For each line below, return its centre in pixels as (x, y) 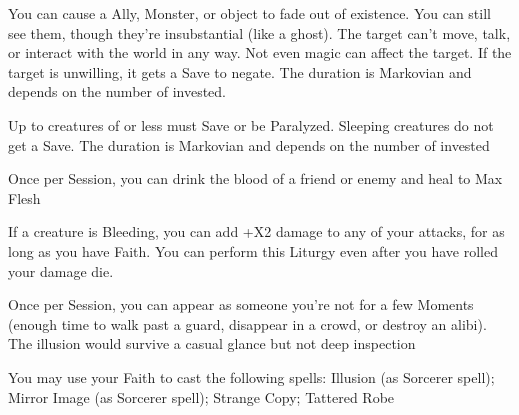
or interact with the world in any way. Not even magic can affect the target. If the (260, 52)
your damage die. (61, 270)
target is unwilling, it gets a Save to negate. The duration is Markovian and (240, 71)
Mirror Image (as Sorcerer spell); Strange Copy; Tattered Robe (201, 396)
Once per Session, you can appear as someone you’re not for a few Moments (241, 304)
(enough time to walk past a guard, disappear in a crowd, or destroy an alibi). (247, 323)
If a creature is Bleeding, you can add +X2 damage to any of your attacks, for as (256, 231)
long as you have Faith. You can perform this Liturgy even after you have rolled (253, 250)
